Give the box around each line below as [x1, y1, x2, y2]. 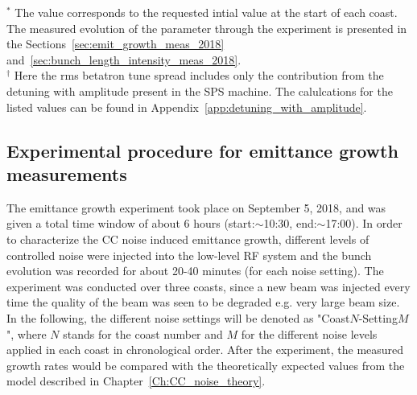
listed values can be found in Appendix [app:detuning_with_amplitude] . [6, 98, 367, 115]
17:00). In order [325, 215, 403, 232]
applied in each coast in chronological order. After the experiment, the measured [6, 341, 404, 358]
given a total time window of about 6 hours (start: [6, 215, 255, 232]
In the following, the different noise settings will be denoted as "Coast [6, 309, 350, 326]
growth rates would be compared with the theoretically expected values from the [6, 356, 405, 373]
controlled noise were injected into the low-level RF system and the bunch [6, 246, 372, 263]
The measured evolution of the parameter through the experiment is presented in [6, 19, 407, 36]
